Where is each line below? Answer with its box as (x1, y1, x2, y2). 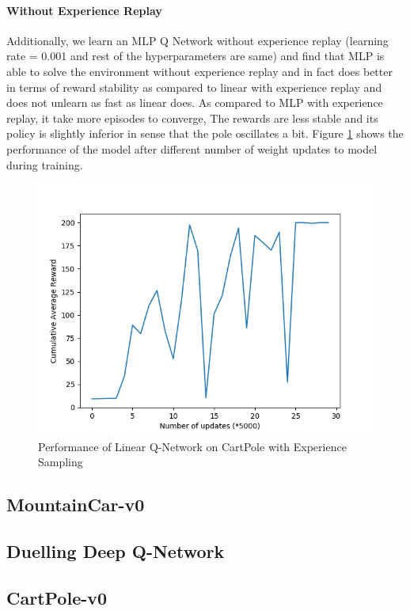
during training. (6, 156, 83, 173)
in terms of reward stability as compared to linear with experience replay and (6, 78, 382, 95)
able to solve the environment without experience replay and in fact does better (6, 63, 393, 79)
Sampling (38, 454, 83, 470)
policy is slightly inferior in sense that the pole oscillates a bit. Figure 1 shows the (6, 125, 404, 142)
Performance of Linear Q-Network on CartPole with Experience (38, 438, 347, 454)
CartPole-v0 (6, 585, 108, 609)
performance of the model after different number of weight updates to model (6, 140, 378, 157)
